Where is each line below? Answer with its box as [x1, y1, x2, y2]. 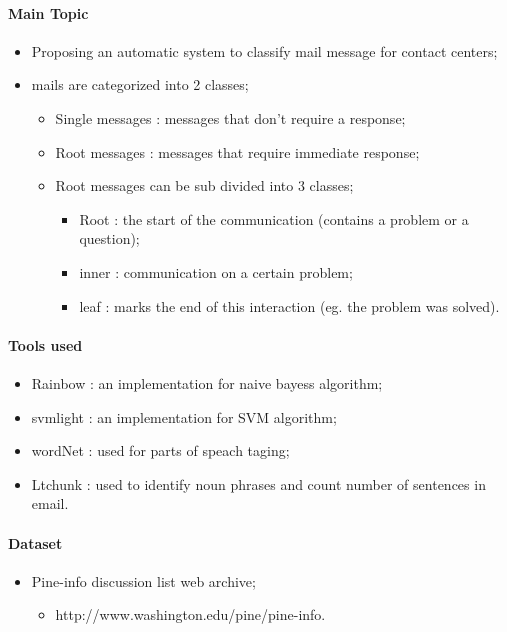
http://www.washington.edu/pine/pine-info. [55, 604, 326, 625]
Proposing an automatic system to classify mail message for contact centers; [31, 40, 498, 61]
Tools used [8, 334, 83, 355]
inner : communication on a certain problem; [79, 261, 353, 282]
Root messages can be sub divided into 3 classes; [55, 175, 354, 196]
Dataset [8, 532, 63, 553]
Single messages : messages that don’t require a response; [55, 107, 406, 128]
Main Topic [8, 2, 89, 23]
